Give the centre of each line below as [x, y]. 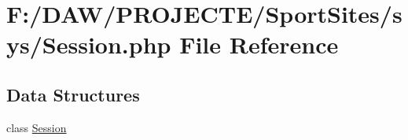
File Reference [259, 44]
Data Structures [73, 94]
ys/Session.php [89, 44]
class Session [37, 127]
